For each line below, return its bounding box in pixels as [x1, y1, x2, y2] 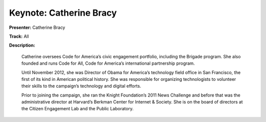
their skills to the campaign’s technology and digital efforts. [21, 83, 141, 89]
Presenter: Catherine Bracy [9, 24, 66, 30]
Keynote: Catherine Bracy [9, 7, 117, 18]
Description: [9, 42, 35, 49]
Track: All [9, 33, 29, 39]
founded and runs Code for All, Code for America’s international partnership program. [21, 60, 195, 66]
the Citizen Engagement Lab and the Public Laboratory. [21, 106, 134, 112]
